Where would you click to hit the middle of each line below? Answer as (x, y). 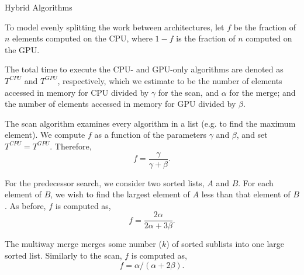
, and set (252, 135)
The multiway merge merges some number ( (83, 244)
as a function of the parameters (151, 135)
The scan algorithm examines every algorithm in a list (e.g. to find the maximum (150, 123)
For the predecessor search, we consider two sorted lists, (105, 182)
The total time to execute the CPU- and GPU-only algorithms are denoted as (144, 69)
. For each (256, 182)
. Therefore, (71, 146)
